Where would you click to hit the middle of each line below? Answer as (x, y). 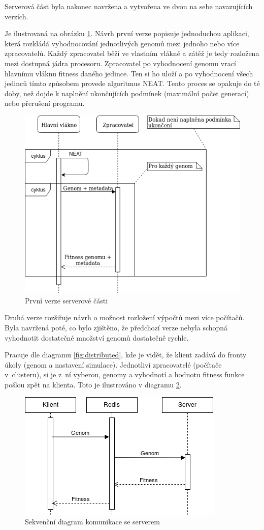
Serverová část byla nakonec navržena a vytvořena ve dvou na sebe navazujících (129, 6)
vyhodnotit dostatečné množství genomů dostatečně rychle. (97, 337)
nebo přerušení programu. (45, 103)
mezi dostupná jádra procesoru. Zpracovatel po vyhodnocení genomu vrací (120, 63)
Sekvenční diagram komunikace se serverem (92, 522)
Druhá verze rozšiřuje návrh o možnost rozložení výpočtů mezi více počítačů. (125, 317)
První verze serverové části (67, 300)
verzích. (16, 16)
